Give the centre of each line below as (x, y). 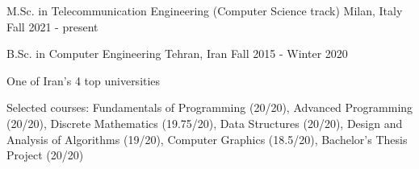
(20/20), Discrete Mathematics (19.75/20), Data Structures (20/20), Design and (205, 123)
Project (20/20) (45, 155)
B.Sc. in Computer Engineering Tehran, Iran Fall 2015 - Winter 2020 (177, 54)
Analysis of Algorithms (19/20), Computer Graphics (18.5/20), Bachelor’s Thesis (207, 139)
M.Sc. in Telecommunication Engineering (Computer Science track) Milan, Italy (205, 10)
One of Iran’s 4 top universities (84, 80)
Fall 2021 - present (52, 26)
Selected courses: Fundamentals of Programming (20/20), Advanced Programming (210, 107)
